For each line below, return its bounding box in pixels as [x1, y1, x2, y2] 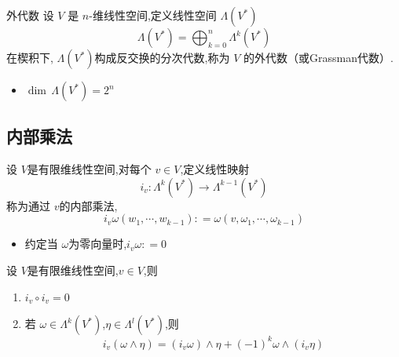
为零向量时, [68, 235, 127, 252]
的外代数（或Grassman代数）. [243, 49, 394, 65]
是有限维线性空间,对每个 [27, 161, 152, 177]
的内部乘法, [59, 197, 118, 213]
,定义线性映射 [180, 161, 250, 177]
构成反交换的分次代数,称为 [94, 49, 230, 65]
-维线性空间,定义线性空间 [89, 7, 217, 23]
